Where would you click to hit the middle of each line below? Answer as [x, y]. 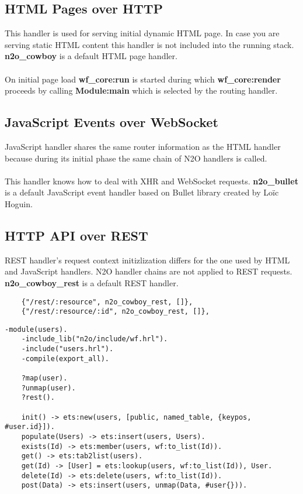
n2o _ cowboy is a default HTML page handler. [91, 56]
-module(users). [36, 329]
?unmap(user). [48, 388]
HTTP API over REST [76, 235]
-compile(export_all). [65, 359]
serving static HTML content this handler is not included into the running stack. [149, 44]
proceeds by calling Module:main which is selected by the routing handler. [141, 90]
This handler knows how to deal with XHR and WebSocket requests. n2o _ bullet [151, 181]
